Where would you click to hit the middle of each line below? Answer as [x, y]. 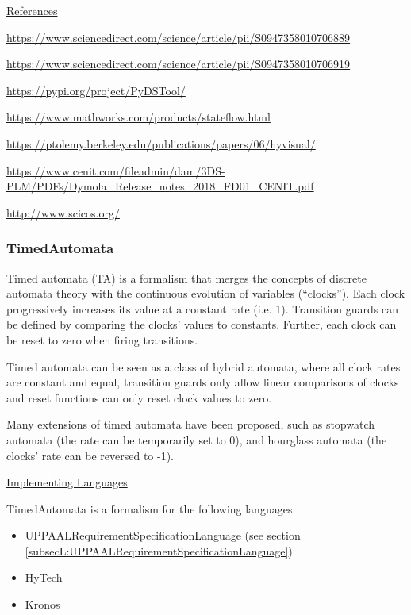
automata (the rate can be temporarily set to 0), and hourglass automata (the [197, 439]
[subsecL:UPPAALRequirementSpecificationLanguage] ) [159, 550]
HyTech [44, 577]
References [32, 10]
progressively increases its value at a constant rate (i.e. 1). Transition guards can [202, 308]
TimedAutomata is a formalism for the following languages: [151, 508]
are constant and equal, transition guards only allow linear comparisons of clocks [203, 382]
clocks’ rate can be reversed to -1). [90, 455]
